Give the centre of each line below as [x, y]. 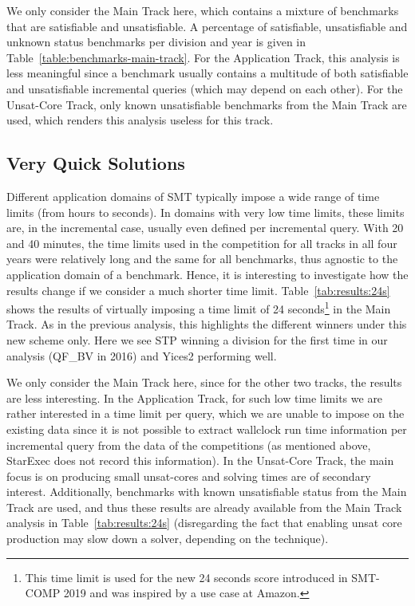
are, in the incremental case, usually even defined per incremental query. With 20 [205, 228]
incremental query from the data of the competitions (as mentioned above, [189, 445]
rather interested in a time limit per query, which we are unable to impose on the [206, 413]
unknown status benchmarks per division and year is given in [156, 42]
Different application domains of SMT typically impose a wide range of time [193, 196]
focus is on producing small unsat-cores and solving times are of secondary [189, 476]
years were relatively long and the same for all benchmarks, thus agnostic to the [202, 259]
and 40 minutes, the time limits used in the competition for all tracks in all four [202, 243]
